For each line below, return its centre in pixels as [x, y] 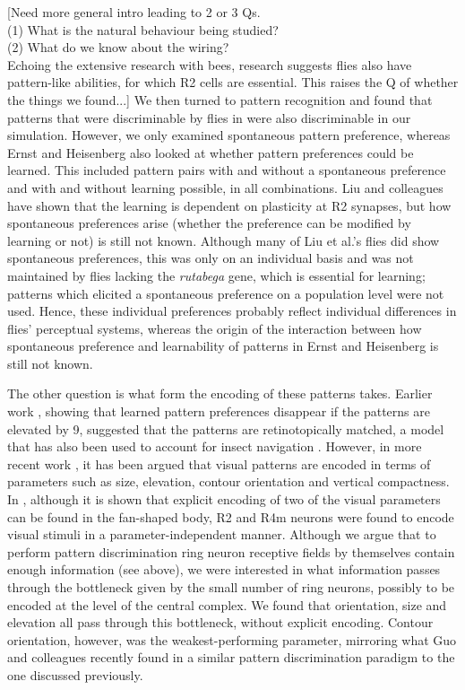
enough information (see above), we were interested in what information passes [224, 569]
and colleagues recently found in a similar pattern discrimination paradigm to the [231, 657]
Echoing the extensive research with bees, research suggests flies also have [210, 64]
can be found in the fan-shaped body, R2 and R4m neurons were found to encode [231, 516]
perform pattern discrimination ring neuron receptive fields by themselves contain [231, 551]
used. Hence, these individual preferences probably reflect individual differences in [232, 311]
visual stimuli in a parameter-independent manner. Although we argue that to [222, 534]
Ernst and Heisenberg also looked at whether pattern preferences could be [211, 152]
